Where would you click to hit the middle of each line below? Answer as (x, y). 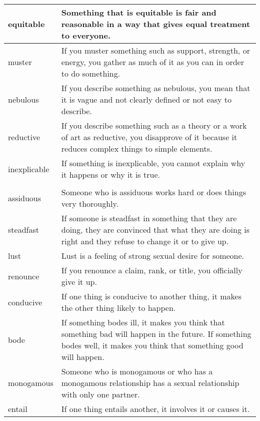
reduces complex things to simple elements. (137, 148)
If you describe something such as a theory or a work (154, 125)
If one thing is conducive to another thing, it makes (151, 296)
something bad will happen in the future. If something (156, 334)
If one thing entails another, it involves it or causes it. (155, 409)
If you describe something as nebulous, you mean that (156, 88)
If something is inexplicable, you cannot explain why (153, 163)
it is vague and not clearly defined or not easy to (146, 99)
